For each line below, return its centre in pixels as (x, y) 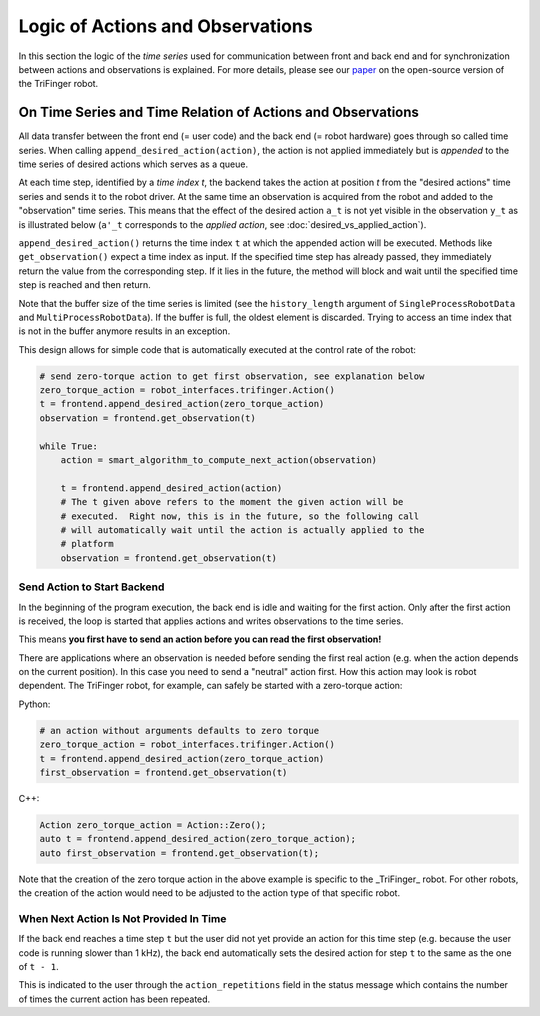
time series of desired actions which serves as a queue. (133, 164)
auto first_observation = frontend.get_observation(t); (179, 853)
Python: (34, 704)
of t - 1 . (38, 967)
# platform (87, 544)
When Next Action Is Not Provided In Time (122, 918)
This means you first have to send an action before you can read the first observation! (200, 639)
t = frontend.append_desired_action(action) (171, 488)
